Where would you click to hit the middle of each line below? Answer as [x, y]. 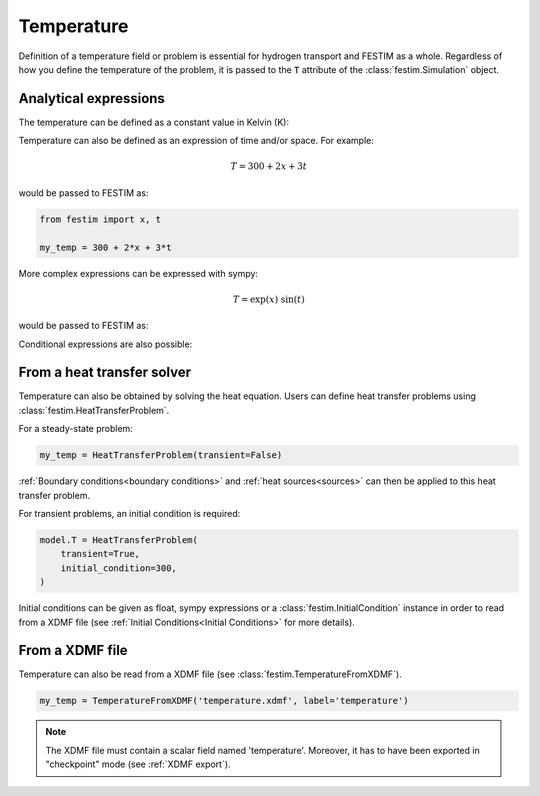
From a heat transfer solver [105, 372]
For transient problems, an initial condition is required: [129, 513]
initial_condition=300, [118, 568]
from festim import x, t [100, 219]
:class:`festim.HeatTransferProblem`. [94, 410]
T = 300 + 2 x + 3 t [268, 166]
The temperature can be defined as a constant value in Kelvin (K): [154, 122]
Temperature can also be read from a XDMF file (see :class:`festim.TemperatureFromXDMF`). [210, 674]
